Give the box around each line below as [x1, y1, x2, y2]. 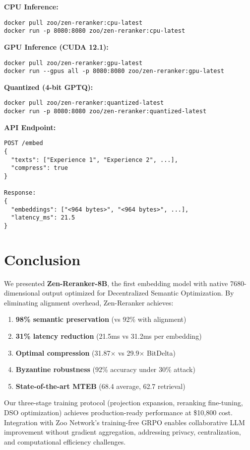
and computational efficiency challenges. [4, 436, 126, 447]
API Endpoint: [4, 122, 56, 132]
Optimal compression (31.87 [15, 347, 111, 358]
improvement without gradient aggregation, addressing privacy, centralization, [4, 427, 241, 437]
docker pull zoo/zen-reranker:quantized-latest [4, 99, 164, 107]
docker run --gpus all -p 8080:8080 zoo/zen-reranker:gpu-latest [4, 68, 224, 75]
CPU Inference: [4, 1, 59, 11]
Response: [4, 189, 36, 197]
